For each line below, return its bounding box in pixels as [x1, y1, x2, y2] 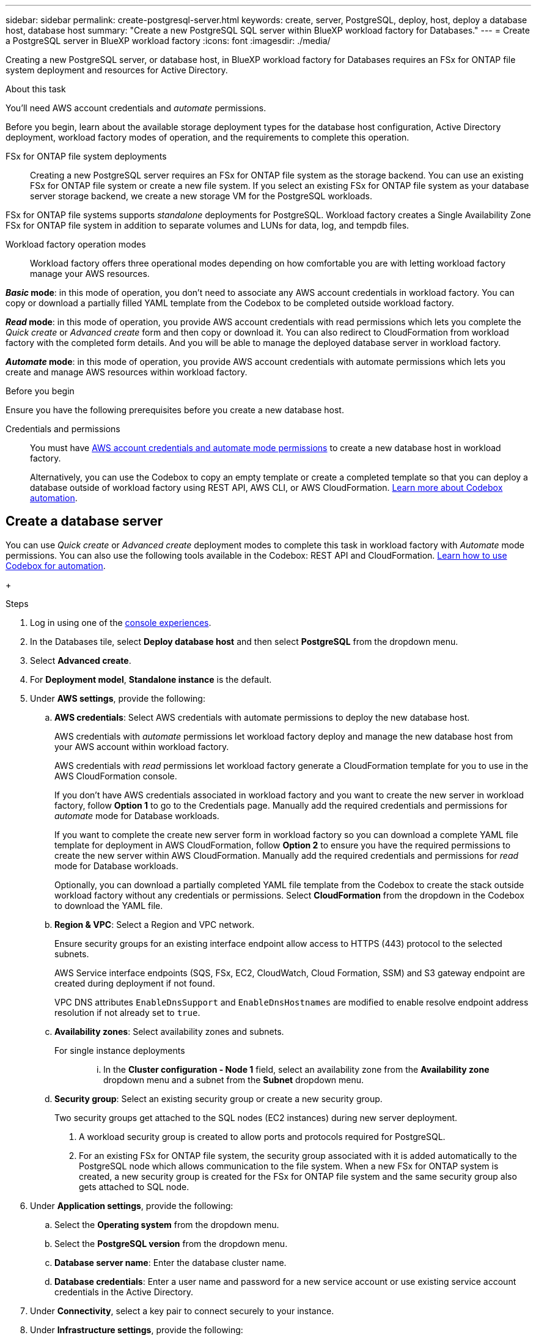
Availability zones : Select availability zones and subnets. [54, 1026, 284, 1037]
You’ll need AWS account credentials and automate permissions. [6, 103, 266, 113]
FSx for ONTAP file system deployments [6, 151, 167, 161]
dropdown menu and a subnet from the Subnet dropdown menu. [103, 1074, 364, 1085]
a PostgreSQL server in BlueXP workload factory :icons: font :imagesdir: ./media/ [6, 35, 331, 46]
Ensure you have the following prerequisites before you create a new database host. [6, 405, 344, 415]
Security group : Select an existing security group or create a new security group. [54, 1093, 383, 1104]
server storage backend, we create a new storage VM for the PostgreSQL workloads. [30, 191, 372, 201]
